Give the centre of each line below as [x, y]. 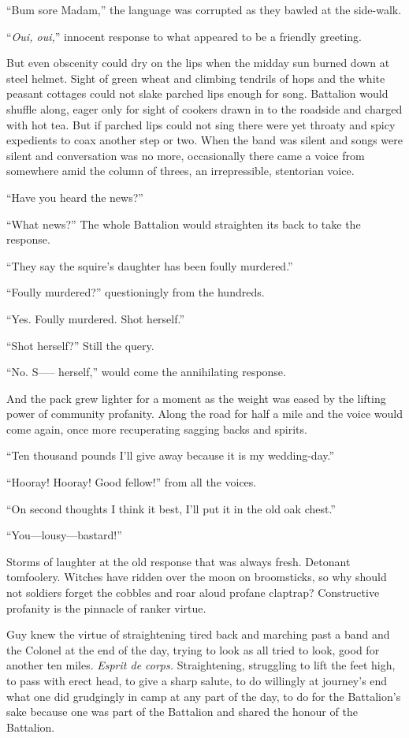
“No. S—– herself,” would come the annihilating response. [146, 372]
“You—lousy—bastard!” [64, 535]
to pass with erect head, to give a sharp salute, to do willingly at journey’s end [197, 680]
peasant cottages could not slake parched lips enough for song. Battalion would [197, 93]
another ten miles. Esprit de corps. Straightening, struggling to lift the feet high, [201, 665]
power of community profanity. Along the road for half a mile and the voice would [205, 414]
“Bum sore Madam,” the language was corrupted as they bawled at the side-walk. [204, 9]
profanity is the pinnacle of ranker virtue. [106, 608]
